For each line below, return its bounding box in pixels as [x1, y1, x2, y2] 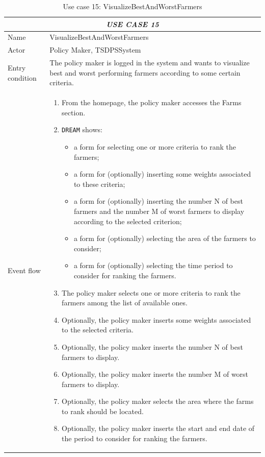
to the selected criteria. [62, 324, 134, 335]
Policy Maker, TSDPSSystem [49, 44, 141, 55]
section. [62, 107, 86, 117]
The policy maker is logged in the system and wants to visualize [49, 57, 250, 68]
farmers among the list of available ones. [62, 297, 188, 308]
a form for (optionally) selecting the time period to [73, 260, 233, 271]
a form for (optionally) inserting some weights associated [73, 169, 251, 179]
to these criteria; [73, 178, 125, 189]
